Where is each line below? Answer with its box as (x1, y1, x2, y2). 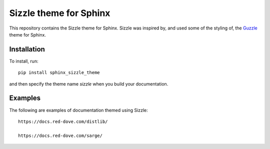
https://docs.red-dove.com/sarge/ (18, 132, 102, 138)
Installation (9, 45, 45, 53)
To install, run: (9, 58, 38, 64)
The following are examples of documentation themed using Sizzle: (9, 107, 148, 113)
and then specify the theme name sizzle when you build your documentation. (9, 80, 168, 87)
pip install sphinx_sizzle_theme (18, 70, 100, 75)
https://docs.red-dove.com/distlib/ (18, 118, 108, 124)
